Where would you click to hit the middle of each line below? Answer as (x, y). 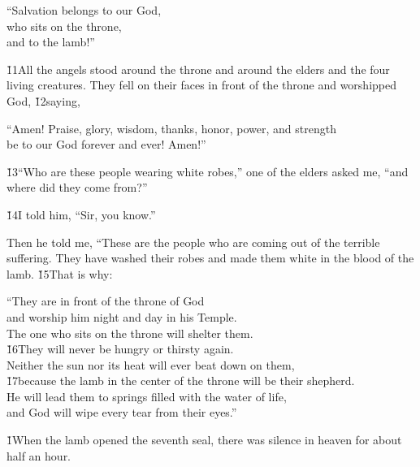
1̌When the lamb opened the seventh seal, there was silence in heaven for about (204, 440)
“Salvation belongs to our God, (84, 10)
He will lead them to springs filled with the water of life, (147, 396)
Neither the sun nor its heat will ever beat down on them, (151, 364)
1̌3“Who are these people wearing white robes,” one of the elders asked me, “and (208, 171)
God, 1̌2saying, (43, 100)
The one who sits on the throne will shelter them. (130, 333)
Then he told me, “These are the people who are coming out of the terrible (193, 242)
